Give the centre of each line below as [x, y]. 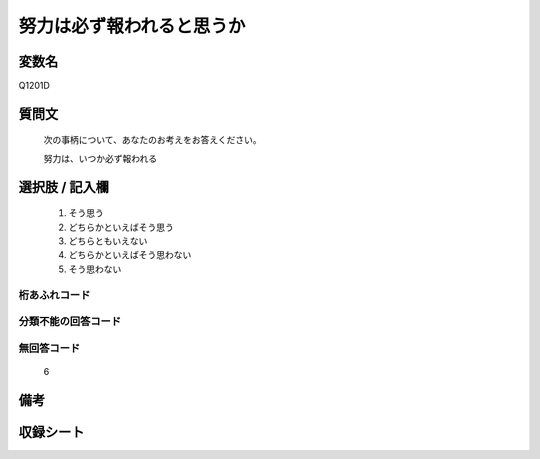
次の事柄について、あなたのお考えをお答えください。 [152, 140]
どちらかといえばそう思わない [130, 255]
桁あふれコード [54, 295]
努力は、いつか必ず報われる [100, 158]
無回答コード [49, 348]
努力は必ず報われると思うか [132, 26]
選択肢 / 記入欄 [64, 186]
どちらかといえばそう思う [121, 227]
